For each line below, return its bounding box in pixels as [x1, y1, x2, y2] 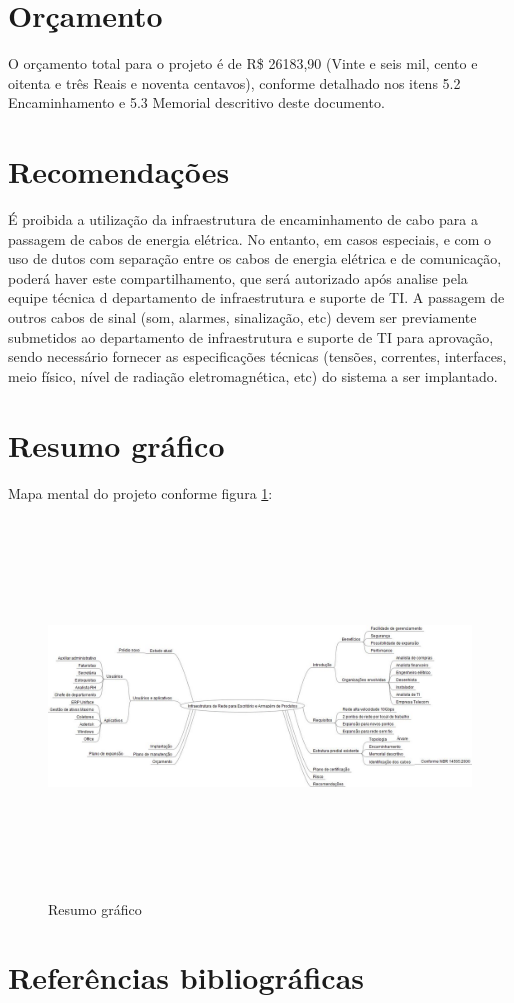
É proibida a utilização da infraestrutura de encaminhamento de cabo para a [8, 209, 478, 230]
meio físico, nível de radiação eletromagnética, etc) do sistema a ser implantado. [8, 365, 498, 386]
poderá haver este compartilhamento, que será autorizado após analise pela [8, 267, 468, 288]
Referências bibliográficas [8, 957, 365, 998]
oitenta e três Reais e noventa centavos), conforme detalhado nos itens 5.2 [8, 72, 461, 93]
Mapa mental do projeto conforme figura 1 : [8, 482, 273, 503]
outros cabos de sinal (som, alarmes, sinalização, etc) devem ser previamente [8, 307, 477, 327]
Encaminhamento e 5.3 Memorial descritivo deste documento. [8, 92, 385, 113]
